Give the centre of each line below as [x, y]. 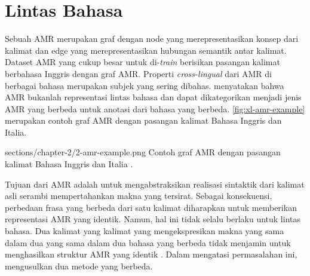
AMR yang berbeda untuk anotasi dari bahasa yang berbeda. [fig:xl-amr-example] [155, 108]
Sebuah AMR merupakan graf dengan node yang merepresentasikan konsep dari [152, 39]
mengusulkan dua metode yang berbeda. [79, 266]
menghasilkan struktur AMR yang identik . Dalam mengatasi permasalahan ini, [151, 254]
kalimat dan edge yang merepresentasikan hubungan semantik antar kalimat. [146, 50]
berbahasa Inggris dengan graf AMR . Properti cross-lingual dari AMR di [139, 73]
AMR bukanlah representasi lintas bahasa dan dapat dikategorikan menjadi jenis [153, 97]
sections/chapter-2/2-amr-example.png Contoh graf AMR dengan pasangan [143, 152]
